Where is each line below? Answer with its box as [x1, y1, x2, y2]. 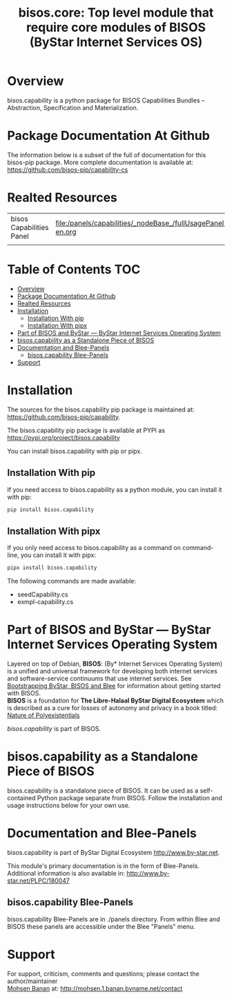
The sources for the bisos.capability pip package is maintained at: [7, 405, 195, 414]
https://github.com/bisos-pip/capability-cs [7, 165, 128, 174]
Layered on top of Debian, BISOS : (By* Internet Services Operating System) [7, 660, 223, 668]
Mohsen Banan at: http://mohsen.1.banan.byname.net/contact [7, 984, 183, 992]
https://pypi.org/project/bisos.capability [7, 433, 121, 441]
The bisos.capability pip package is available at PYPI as [7, 426, 166, 434]
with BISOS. [7, 689, 41, 697]
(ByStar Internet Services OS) [29, 35, 203, 50]
